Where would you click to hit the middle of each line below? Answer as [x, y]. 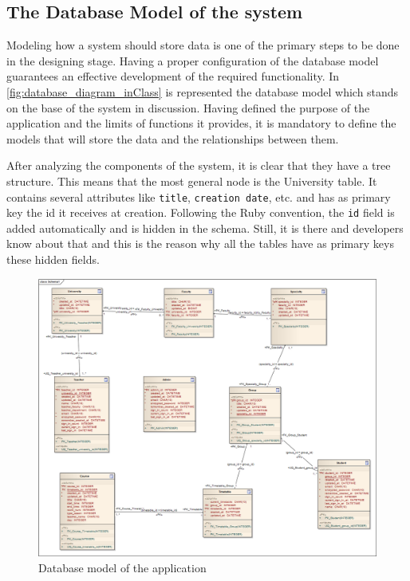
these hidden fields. [53, 259]
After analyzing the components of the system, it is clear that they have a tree [199, 165]
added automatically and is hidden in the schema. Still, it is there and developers [205, 228]
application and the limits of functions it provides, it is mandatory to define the [201, 123]
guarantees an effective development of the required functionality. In [173, 76]
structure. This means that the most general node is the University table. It [192, 181]
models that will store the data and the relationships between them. [173, 138]
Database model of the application [122, 567]
